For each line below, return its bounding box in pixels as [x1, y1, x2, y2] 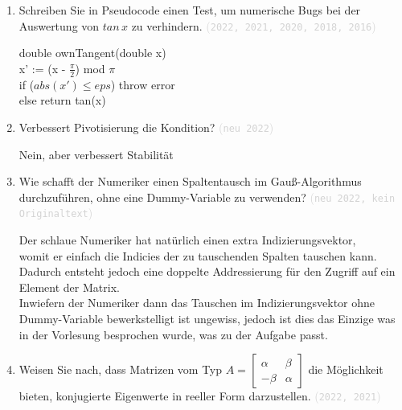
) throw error [110, 76, 175, 92]
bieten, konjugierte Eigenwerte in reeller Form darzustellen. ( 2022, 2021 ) [18, 387, 381, 404]
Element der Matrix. [18, 278, 120, 295]
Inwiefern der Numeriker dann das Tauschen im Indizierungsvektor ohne [18, 294, 375, 311]
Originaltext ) [18, 204, 93, 221]
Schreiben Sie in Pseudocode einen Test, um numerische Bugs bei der [18, 2, 361, 18]
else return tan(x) [18, 92, 106, 109]
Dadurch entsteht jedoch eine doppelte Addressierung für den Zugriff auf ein [18, 263, 396, 280]
